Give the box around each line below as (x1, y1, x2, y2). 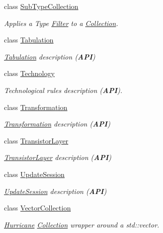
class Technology (4, 68, 55, 78)
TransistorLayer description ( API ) (4, 152, 112, 162)
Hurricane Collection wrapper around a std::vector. (4, 219, 160, 229)
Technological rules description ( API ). (4, 84, 123, 95)
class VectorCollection (4, 202, 71, 213)
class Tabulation (4, 34, 54, 45)
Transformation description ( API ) (4, 118, 111, 129)
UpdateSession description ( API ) (4, 185, 107, 196)
